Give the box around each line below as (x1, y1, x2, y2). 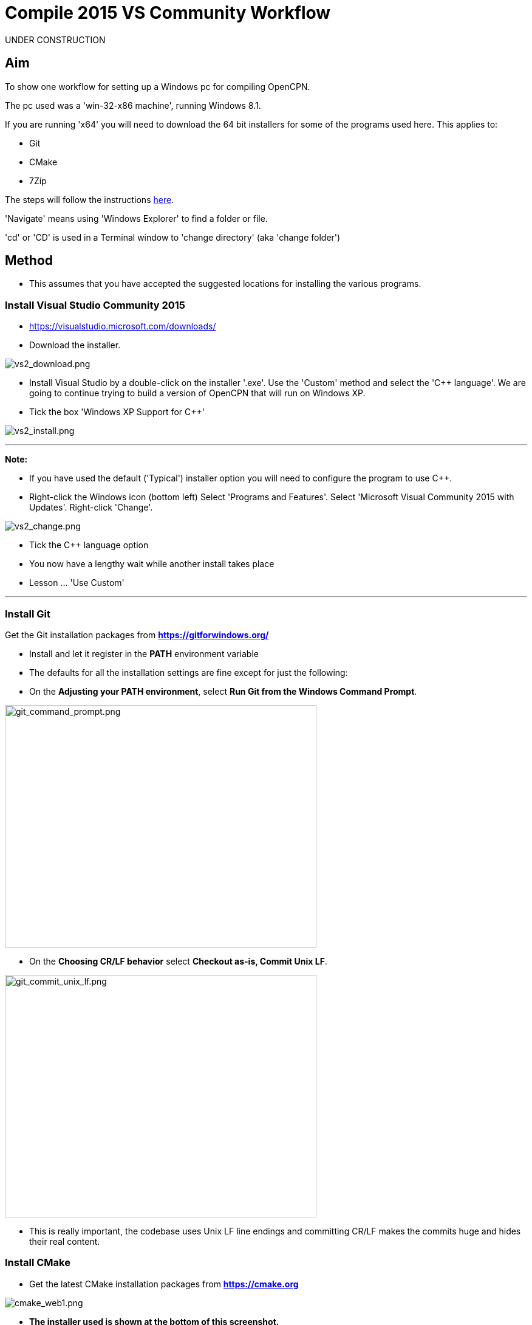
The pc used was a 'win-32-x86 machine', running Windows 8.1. (5, 100, 261, 111)
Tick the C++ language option (29, 540, 149, 551)
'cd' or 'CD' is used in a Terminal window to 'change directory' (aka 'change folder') (5, 232, 341, 243)
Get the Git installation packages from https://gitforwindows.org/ (5, 629, 269, 640)
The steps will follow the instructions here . (5, 194, 174, 205)
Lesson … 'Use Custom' (29, 577, 124, 588)
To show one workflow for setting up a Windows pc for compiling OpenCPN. (5, 81, 310, 92)
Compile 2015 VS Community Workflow (5, 2, 331, 23)
